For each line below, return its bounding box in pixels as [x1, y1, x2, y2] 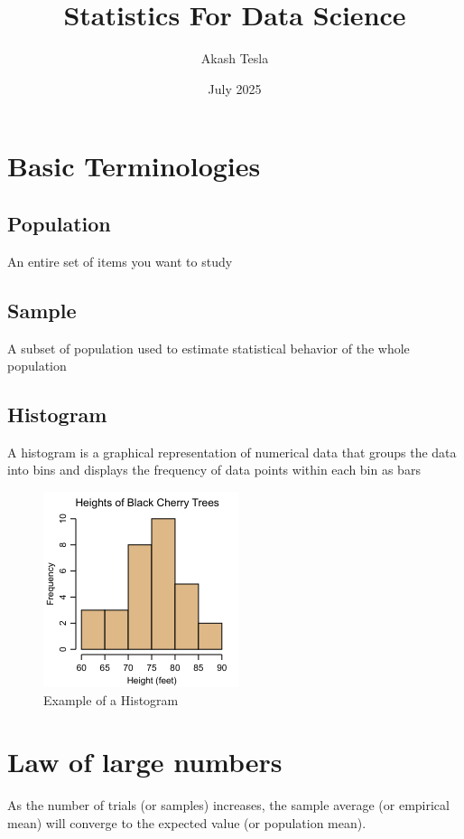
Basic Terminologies [7, 147, 261, 184]
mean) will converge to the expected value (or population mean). [7, 813, 367, 832]
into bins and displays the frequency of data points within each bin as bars [7, 460, 421, 479]
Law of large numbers [7, 743, 283, 780]
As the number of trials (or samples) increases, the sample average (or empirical [7, 796, 450, 815]
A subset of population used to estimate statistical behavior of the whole [7, 338, 410, 357]
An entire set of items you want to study [7, 251, 233, 270]
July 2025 [208, 79, 262, 98]
